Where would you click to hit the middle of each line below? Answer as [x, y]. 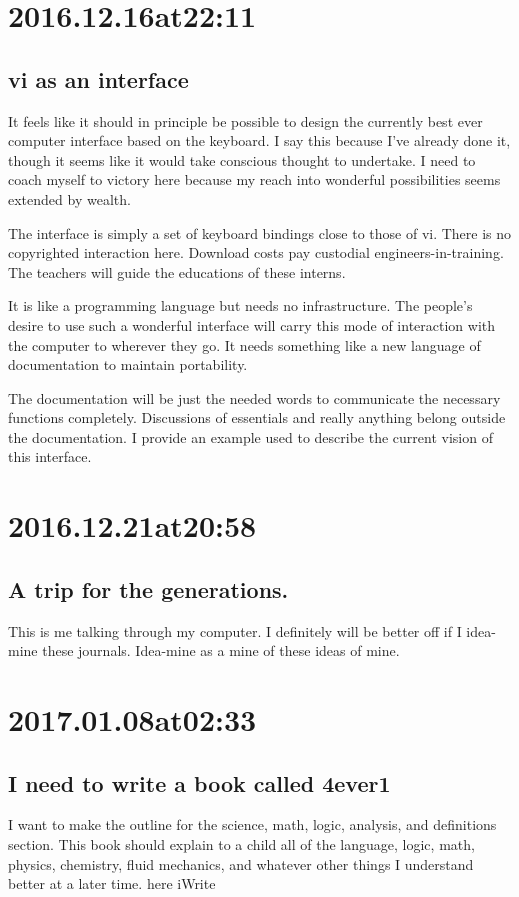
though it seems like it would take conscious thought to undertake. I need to [242, 159]
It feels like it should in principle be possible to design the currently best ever [245, 120]
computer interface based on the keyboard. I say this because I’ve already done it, [259, 140]
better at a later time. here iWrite [112, 883]
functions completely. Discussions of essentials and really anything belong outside [257, 417]
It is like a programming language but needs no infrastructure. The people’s [240, 305]
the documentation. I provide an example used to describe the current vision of [250, 436]
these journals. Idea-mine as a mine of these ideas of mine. [221, 650]
